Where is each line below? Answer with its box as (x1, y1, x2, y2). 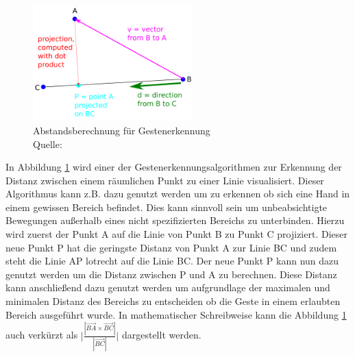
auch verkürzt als (5, 328, 78, 342)
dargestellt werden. (121, 328, 201, 342)
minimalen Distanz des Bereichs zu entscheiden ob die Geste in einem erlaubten (5, 294, 341, 308)
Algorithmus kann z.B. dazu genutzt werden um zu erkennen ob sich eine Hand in (5, 186, 350, 201)
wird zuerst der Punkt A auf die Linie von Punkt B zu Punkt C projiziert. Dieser (5, 227, 347, 241)
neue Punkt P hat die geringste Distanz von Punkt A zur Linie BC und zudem (5, 240, 337, 254)
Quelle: (33, 136, 62, 151)
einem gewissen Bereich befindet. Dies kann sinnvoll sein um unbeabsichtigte (5, 199, 328, 214)
